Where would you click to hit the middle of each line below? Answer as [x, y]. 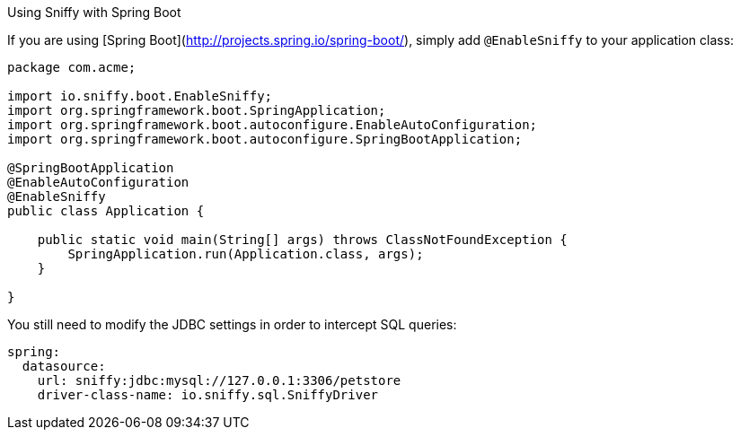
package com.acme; [72, 67]
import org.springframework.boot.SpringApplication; [197, 110]
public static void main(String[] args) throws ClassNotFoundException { [302, 240]
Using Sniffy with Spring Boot [94, 12]
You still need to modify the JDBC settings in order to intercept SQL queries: [232, 324]
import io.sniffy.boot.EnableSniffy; [140, 96]
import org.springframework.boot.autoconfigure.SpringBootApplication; [265, 139]
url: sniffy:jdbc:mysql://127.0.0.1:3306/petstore [219, 380]
